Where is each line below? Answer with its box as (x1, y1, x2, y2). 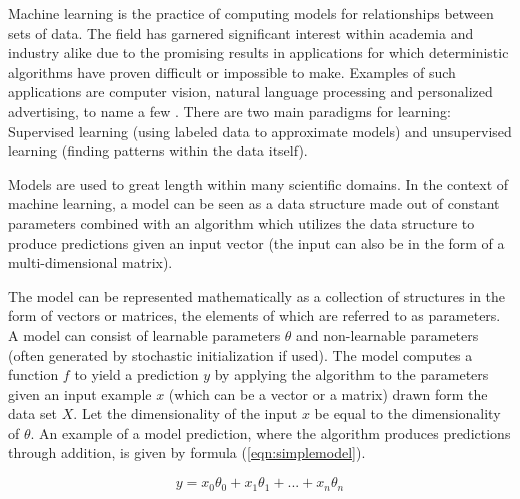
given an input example (8, 383, 152, 404)
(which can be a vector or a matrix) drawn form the (168, 383, 488, 404)
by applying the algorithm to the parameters (214, 364, 489, 385)
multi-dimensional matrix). (8, 252, 173, 273)
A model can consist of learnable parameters (8, 324, 281, 345)
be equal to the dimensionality (314, 403, 501, 424)
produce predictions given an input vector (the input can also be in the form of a (8, 232, 505, 253)
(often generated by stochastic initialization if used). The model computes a (8, 344, 473, 365)
